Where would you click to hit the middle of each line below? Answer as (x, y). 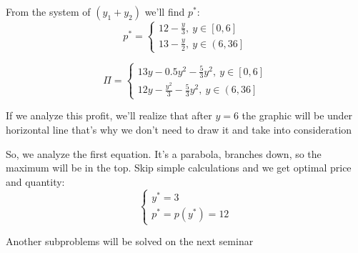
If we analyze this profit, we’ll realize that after (109, 115)
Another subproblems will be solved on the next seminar (130, 241)
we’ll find (165, 11)
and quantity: (35, 181)
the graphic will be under (297, 115)
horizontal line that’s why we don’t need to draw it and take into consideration (179, 130)
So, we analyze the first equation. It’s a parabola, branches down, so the (164, 153)
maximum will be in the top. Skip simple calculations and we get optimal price (179, 168)
